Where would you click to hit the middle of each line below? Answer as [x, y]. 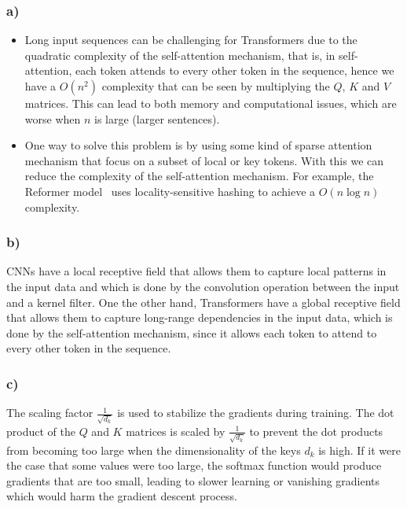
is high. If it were [359, 450]
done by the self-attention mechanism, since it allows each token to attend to [192, 332]
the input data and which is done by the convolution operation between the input [203, 286]
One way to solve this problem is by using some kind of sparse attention [198, 145]
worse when [53, 118]
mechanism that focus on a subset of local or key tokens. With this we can [204, 160]
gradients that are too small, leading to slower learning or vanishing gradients [193, 480]
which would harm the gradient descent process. [122, 496]
